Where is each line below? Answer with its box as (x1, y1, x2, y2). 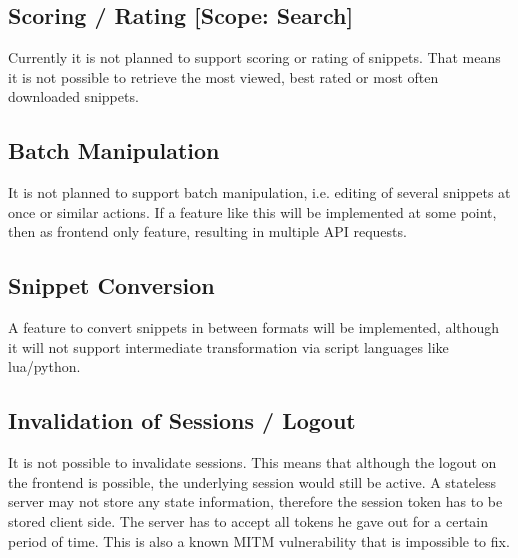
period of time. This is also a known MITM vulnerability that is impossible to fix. (8, 530, 510, 551)
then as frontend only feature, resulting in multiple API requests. (8, 221, 407, 242)
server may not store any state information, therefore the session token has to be (8, 491, 503, 512)
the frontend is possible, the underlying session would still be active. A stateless (8, 471, 497, 492)
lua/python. (8, 356, 81, 377)
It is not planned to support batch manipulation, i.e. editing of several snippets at (8, 182, 511, 203)
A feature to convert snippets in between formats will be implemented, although (8, 317, 500, 338)
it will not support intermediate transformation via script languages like (8, 336, 449, 357)
